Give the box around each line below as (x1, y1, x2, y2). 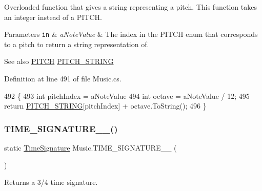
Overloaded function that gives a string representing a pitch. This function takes (4, 2, 257, 12)
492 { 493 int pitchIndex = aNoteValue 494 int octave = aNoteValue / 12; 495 (4, 90, 250, 101)
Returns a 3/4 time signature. (4, 177, 98, 187)
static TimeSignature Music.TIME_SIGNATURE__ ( (4, 142, 177, 153)
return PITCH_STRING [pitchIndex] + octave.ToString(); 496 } (4, 100, 207, 111)
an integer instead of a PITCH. (4, 11, 102, 22)
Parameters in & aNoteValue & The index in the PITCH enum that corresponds (4, 29, 258, 39)
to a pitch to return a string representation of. (4, 38, 149, 49)
